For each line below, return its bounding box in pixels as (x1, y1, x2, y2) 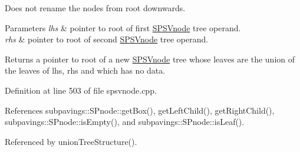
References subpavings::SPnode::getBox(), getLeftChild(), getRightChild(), (5, 104, 275, 116)
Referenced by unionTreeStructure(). (5, 135, 137, 147)
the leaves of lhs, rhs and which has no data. (5, 64, 166, 77)
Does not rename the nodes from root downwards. (5, 2, 186, 14)
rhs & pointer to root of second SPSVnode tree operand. (5, 33, 209, 45)
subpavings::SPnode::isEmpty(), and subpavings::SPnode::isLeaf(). (5, 115, 245, 128)
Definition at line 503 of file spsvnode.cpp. (5, 84, 157, 96)
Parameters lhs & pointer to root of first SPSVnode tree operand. (5, 21, 241, 34)
